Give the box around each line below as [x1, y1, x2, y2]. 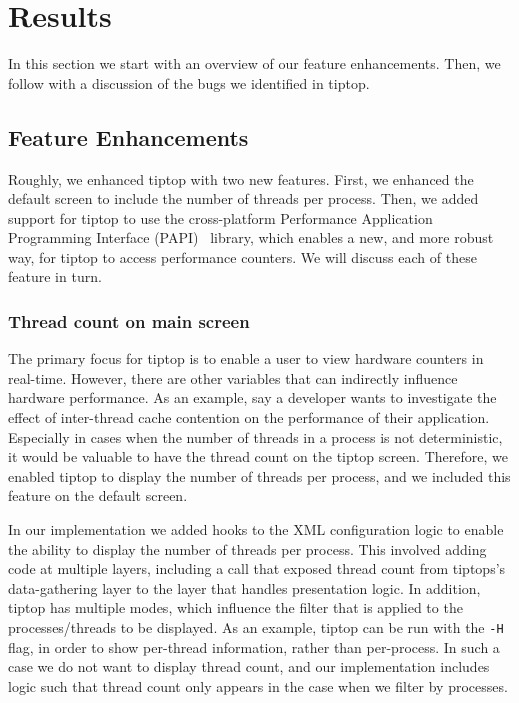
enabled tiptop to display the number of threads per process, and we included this [8, 465, 511, 486]
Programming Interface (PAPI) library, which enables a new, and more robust [8, 227, 494, 248]
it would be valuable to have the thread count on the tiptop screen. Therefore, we [8, 446, 508, 467]
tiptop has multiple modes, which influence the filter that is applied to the [8, 597, 463, 618]
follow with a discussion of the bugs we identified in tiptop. [8, 72, 370, 93]
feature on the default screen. [8, 485, 188, 506]
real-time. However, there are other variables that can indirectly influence [8, 367, 458, 388]
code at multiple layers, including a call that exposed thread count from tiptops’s [8, 558, 506, 579]
